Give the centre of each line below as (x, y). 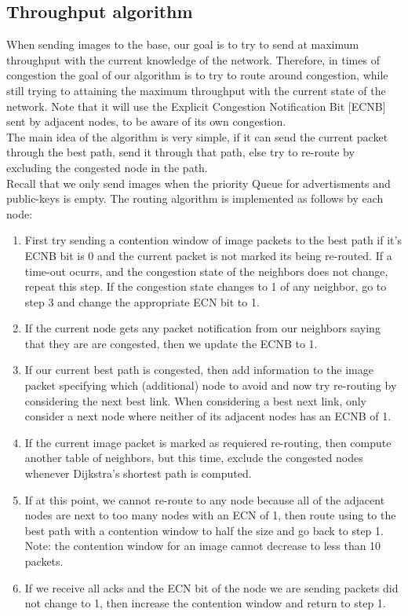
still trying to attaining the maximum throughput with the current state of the (196, 90)
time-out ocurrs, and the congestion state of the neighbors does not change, (206, 271)
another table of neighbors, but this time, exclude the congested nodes (194, 458)
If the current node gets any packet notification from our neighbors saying (202, 328)
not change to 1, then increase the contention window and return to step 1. (205, 603)
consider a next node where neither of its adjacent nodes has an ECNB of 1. (208, 416)
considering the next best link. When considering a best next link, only (195, 400)
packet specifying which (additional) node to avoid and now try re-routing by (211, 385)
